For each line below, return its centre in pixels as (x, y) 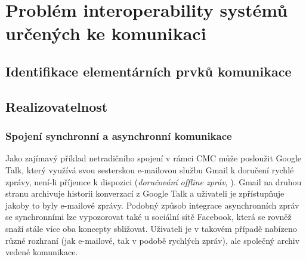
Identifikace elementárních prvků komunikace (149, 71)
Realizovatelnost (57, 106)
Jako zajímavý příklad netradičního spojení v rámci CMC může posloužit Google (154, 158)
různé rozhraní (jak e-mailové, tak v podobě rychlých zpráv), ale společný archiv (153, 240)
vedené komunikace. (42, 252)
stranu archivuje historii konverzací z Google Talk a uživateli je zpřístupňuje (145, 193)
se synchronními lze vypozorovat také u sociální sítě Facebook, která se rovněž (149, 217)
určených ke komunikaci (106, 33)
